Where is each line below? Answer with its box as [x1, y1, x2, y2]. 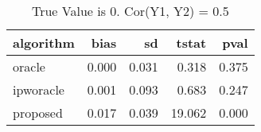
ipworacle [13, 80, 64, 99]
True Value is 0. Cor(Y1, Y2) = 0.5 [31, 2, 229, 20]
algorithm [13, 33, 75, 52]
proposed [13, 103, 63, 122]
